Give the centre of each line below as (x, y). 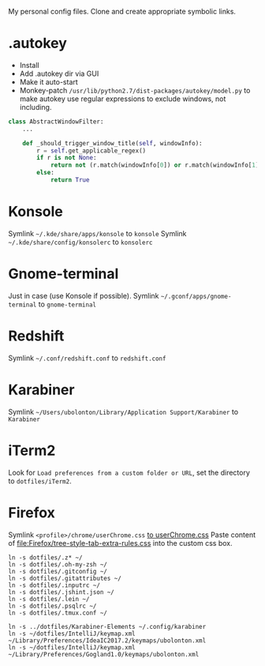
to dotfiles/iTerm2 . (40, 480)
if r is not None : (67, 158)
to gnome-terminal (67, 304)
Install (29, 65)
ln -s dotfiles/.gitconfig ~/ (58, 571)
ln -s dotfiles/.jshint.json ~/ (61, 592)
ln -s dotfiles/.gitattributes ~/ (65, 578)
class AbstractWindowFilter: (56, 122)
